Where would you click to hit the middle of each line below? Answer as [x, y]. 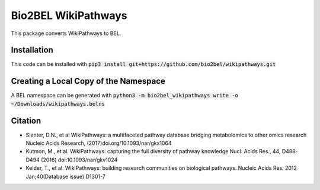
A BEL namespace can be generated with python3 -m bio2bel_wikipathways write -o [124, 96]
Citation [26, 121]
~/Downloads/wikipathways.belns [58, 104]
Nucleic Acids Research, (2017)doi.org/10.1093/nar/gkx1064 [99, 143]
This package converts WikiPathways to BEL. [66, 33]
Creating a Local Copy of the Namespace [88, 81]
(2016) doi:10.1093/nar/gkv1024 [79, 160]
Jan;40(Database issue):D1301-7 [66, 176]
